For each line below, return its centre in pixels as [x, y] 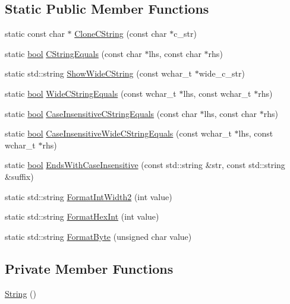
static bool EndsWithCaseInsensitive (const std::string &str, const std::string [145, 165]
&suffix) [19, 176]
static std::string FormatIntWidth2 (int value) [89, 196]
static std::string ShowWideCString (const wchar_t [99, 73]
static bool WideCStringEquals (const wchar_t [91, 93]
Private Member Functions [89, 268]
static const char [35, 34]
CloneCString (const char [121, 34]
